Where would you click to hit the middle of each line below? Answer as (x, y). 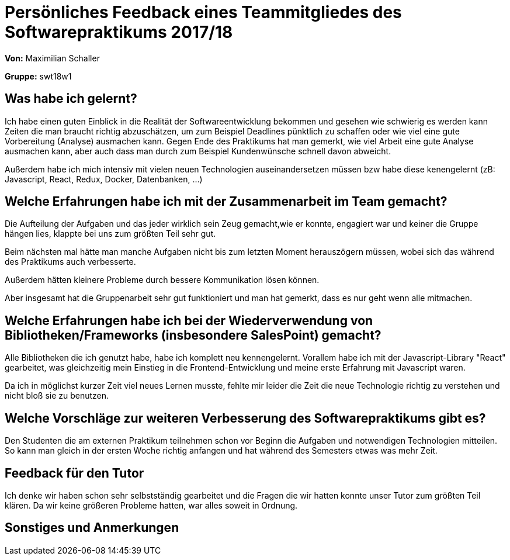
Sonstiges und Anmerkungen (92, 528)
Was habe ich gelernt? (71, 99)
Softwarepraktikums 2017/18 (119, 32)
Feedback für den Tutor (74, 473)
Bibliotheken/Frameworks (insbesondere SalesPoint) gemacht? (193, 335)
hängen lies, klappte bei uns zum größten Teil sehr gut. (110, 234)
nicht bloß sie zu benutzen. (57, 396)
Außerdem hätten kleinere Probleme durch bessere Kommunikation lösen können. (162, 280)
